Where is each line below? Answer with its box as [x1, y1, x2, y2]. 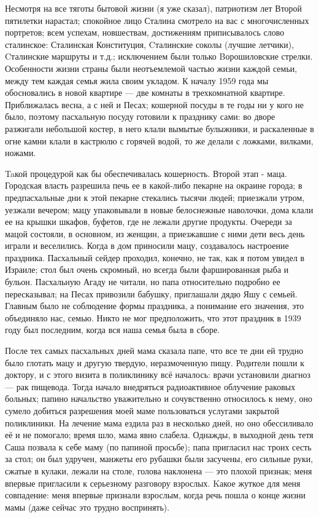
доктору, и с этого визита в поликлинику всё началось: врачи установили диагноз [5, 368, 311, 381]
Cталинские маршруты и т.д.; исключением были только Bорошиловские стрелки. [5, 50, 313, 63]
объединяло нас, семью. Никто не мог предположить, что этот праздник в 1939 [5, 311, 301, 324]
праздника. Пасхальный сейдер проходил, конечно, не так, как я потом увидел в [5, 251, 305, 264]
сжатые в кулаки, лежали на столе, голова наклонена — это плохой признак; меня [5, 464, 312, 477]
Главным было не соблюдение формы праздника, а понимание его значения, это [5, 299, 304, 312]
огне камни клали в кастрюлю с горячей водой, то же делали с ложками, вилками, [5, 134, 313, 147]
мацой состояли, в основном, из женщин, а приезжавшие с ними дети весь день [5, 227, 305, 240]
